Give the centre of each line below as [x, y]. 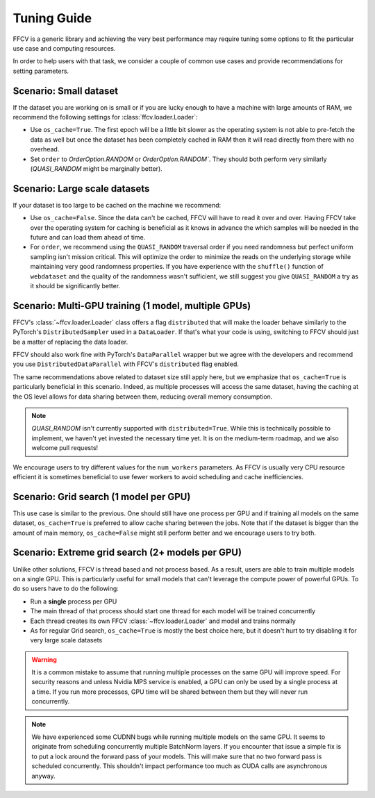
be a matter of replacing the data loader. [70, 342]
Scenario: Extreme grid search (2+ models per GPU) [127, 552]
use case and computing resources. [64, 48]
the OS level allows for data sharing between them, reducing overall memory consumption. [143, 397]
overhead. [45, 149]
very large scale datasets [66, 640]
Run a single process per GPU [74, 601]
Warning [44, 659]
